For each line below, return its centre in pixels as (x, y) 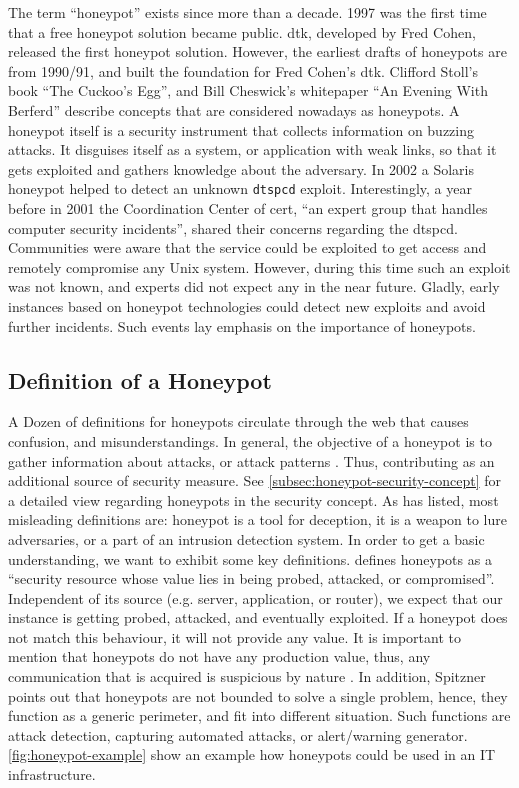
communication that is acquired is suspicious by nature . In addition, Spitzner (247, 676)
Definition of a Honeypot (140, 379)
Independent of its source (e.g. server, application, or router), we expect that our (255, 597)
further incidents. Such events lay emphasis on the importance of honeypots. (242, 325)
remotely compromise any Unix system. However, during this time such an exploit (259, 266)
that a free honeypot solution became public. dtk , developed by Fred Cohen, (242, 31)
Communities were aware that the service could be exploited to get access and (247, 247)
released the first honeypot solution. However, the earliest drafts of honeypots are (257, 51)
